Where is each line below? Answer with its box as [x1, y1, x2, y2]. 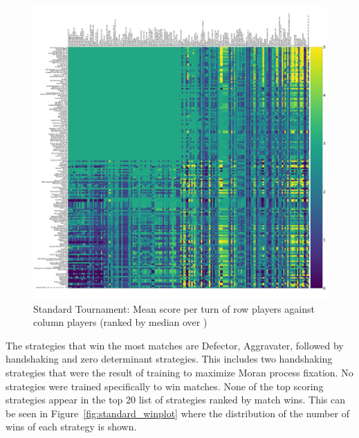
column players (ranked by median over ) [33, 315, 208, 329]
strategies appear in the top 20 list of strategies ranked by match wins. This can [6, 392, 346, 407]
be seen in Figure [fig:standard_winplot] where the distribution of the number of [6, 405, 349, 420]
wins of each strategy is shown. [6, 419, 137, 434]
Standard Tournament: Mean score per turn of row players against [33, 301, 315, 316]
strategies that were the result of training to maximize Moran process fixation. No [6, 365, 353, 379]
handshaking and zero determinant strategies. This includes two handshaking [6, 352, 333, 366]
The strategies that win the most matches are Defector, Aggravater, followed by [6, 338, 344, 352]
